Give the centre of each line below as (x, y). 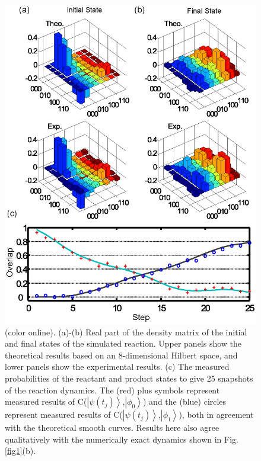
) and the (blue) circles (184, 401)
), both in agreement (216, 414)
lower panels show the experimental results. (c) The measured (117, 366)
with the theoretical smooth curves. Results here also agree (112, 428)
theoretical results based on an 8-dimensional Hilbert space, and (121, 355)
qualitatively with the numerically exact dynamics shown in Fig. (122, 439)
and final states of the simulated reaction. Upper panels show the (123, 343)
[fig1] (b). (20, 451)
